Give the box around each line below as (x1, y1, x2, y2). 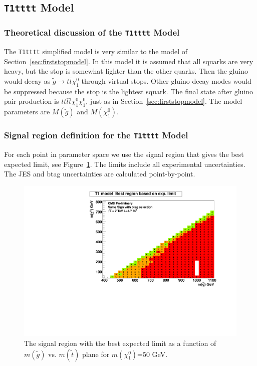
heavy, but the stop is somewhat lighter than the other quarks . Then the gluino (4, 66, 248, 76)
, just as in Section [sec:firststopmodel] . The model (86, 96, 242, 106)
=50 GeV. (137, 348, 168, 359)
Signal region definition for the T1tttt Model (4, 129, 188, 141)
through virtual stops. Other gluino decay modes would (81, 75, 251, 86)
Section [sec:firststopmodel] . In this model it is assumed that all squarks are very (4, 56, 253, 66)
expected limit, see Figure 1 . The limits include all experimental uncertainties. (4, 158, 245, 169)
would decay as (4, 75, 51, 86)
